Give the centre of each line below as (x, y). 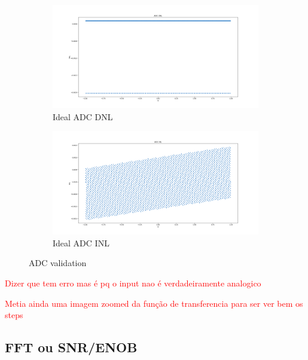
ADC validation (58, 263)
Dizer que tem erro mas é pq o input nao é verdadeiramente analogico (133, 283)
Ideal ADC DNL (83, 116)
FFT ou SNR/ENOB (71, 347)
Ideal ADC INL (81, 242)
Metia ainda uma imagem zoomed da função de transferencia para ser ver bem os (154, 303)
